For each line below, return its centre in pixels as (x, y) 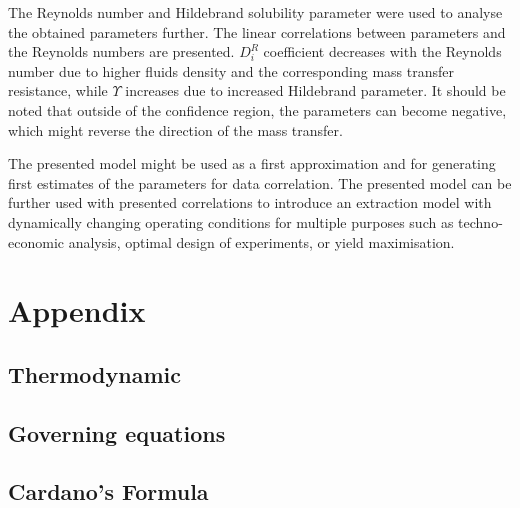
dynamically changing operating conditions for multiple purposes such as (231, 221)
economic (36, 241)
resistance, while (58, 90)
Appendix (77, 310)
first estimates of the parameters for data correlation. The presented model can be (260, 182)
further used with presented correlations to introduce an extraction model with (250, 202)
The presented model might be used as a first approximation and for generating (252, 163)
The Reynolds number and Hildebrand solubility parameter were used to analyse (255, 12)
